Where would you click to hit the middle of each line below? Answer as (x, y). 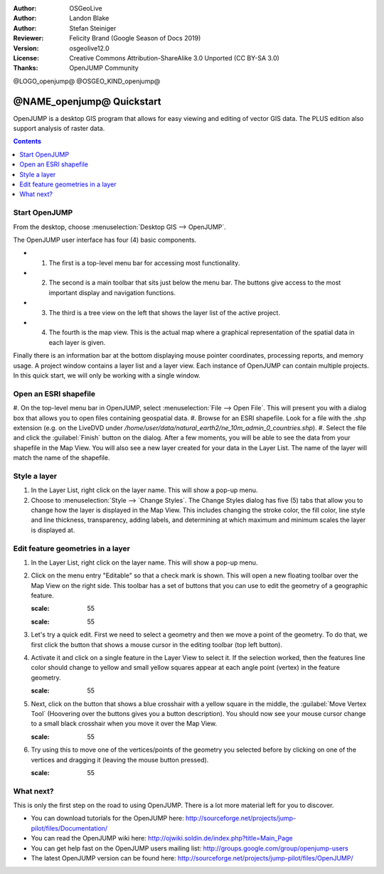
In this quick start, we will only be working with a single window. (107, 375)
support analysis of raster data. (59, 129)
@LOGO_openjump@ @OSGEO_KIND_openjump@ (87, 81)
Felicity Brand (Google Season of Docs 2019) (135, 38)
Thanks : (26, 68)
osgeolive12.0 (89, 48)
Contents (27, 142)
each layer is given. (77, 342)
